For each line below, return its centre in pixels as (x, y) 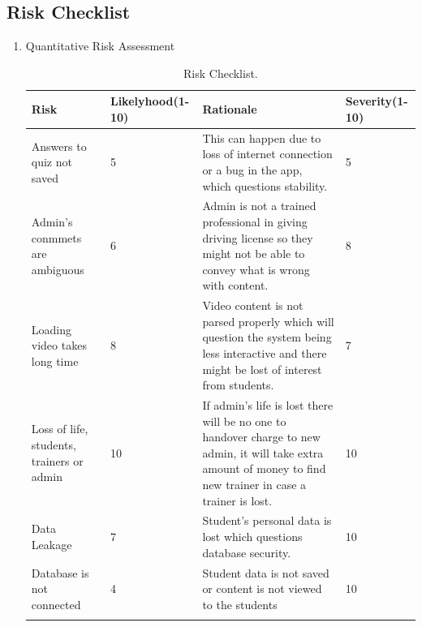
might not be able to (254, 253)
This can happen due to (262, 137)
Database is (60, 572)
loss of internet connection (267, 154)
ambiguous (58, 269)
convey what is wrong (256, 269)
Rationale (230, 109)
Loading (52, 329)
